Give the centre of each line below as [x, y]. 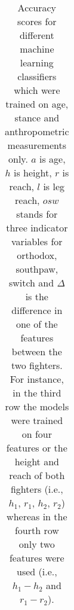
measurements [37, 145]
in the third [37, 393]
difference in [37, 310]
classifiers [37, 76]
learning [37, 62]
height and [37, 461]
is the [37, 296]
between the [37, 351]
